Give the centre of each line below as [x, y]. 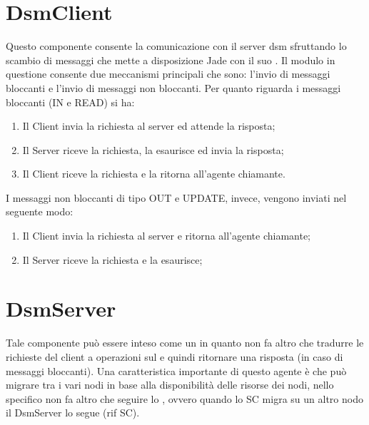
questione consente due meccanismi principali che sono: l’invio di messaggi [168, 74]
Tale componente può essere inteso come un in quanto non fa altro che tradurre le [185, 343]
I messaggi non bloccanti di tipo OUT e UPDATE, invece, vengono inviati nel [176, 197]
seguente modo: [40, 211]
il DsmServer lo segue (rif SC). [73, 413]
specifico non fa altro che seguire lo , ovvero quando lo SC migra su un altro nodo [184, 398]
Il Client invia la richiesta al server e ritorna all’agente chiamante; [167, 236]
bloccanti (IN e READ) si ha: [70, 102]
